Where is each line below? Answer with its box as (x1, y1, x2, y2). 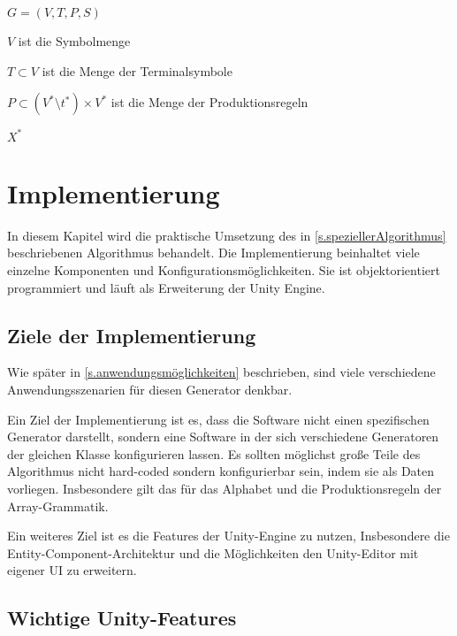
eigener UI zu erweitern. (7, 561, 137, 579)
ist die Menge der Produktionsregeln (110, 93, 308, 111)
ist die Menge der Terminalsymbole (42, 61, 232, 80)
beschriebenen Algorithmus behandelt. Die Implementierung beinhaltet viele (7, 243, 420, 262)
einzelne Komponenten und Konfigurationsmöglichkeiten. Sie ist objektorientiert (7, 261, 440, 279)
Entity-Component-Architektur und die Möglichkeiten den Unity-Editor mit (7, 543, 419, 562)
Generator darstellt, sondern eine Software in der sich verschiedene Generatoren (7, 427, 439, 446)
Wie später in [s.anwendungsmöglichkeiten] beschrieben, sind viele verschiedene (7, 363, 436, 381)
